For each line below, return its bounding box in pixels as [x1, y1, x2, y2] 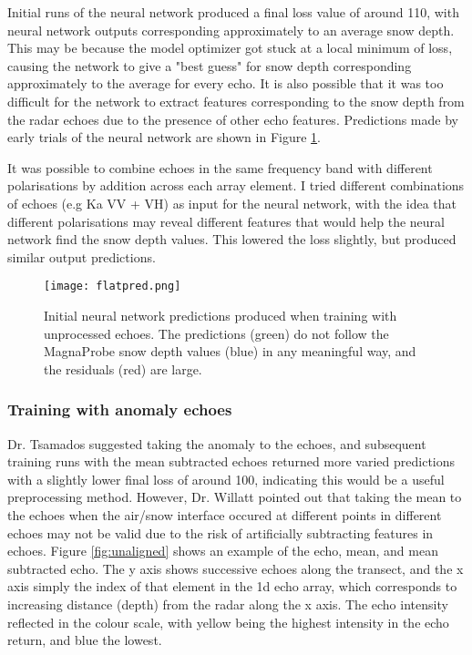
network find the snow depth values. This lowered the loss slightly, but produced [7, 230, 457, 249]
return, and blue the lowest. [7, 630, 162, 650]
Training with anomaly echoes [7, 398, 232, 421]
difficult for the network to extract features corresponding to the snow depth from [7, 91, 465, 110]
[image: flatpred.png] [44, 280, 181, 293]
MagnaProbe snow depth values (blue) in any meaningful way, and [44, 342, 416, 361]
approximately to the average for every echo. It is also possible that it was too [7, 74, 444, 93]
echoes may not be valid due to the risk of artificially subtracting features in [7, 523, 434, 542]
